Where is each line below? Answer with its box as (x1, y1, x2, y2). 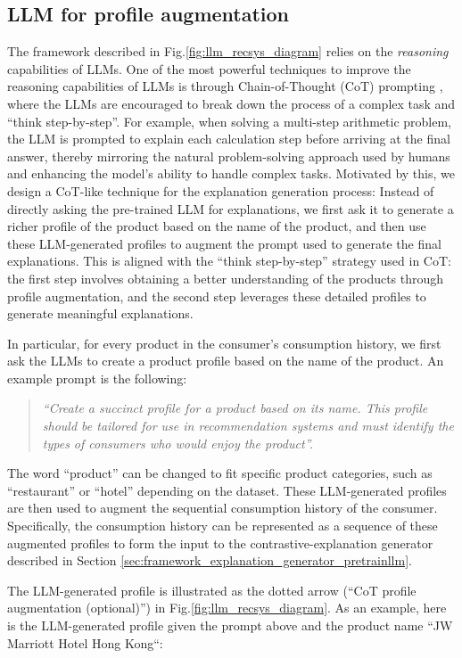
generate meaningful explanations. (7, 304, 194, 323)
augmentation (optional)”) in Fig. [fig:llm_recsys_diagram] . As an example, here (7, 598, 447, 617)
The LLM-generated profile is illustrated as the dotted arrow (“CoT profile (7, 580, 417, 599)
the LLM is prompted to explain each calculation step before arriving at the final (7, 129, 450, 148)
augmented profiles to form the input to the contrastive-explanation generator (7, 533, 433, 552)
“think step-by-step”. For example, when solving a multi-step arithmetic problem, (7, 111, 452, 130)
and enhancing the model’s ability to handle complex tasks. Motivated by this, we (7, 164, 455, 183)
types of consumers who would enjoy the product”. (42, 433, 313, 452)
